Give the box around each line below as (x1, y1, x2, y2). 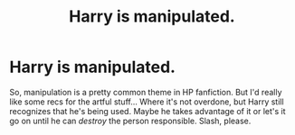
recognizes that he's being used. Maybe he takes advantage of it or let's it (9, 105, 287, 116)
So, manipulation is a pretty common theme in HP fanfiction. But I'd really (9, 86, 282, 97)
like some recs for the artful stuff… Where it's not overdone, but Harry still (9, 96, 284, 107)
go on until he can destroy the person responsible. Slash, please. (9, 115, 252, 126)
